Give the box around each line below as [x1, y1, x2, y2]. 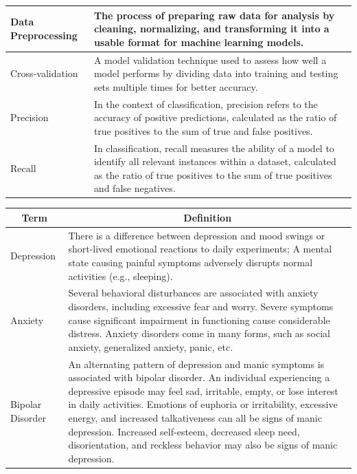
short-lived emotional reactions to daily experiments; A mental [68, 241, 332, 256]
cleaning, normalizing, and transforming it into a [93, 21, 330, 36]
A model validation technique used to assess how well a [93, 52, 327, 67]
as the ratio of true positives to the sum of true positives [93, 167, 332, 182]
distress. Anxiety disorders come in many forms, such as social [68, 326, 330, 341]
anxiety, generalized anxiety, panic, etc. [68, 339, 233, 354]
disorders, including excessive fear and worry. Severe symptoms [68, 299, 334, 314]
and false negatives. [93, 181, 176, 195]
